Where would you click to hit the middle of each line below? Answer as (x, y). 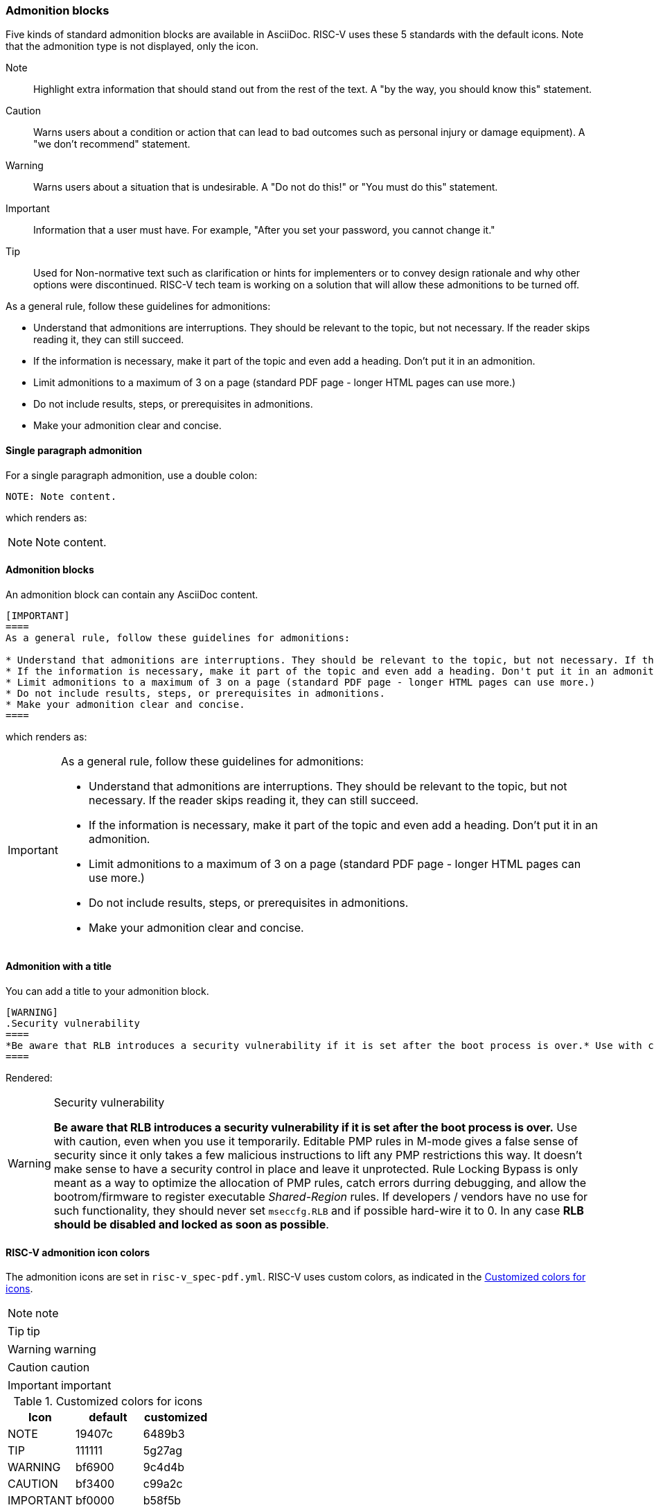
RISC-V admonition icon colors (78, 1252)
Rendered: (29, 1078)
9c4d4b (164, 1467)
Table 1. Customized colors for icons (108, 1401)
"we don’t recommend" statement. (112, 144)
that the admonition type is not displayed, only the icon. (132, 46)
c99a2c (163, 1484)
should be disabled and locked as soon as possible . (191, 1225)
